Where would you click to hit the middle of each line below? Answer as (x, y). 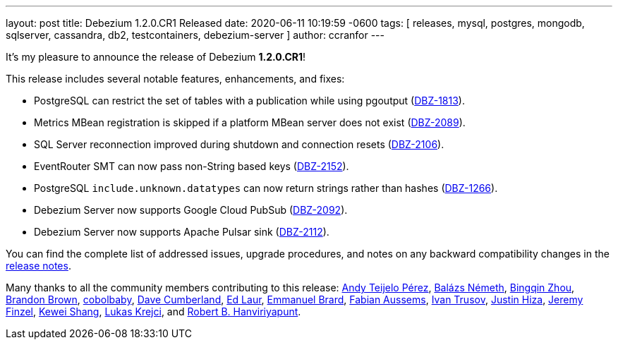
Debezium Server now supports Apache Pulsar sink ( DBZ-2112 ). (182, 232)
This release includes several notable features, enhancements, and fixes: (175, 79)
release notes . (38, 266)
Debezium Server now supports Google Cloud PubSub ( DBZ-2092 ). (191, 210)
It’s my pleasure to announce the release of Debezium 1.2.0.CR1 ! (156, 57)
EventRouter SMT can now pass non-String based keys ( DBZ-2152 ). (192, 166)
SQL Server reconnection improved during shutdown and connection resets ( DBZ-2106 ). (239, 144)
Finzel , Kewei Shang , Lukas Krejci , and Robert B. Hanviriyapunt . (153, 311)
